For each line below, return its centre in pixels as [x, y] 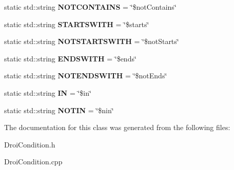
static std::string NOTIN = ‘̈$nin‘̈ [59, 110]
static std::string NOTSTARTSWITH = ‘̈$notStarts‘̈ [92, 41]
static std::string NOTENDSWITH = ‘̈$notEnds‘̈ [86, 76]
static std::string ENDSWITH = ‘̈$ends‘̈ [70, 58]
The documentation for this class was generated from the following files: [117, 127]
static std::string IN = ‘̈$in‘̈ [48, 92]
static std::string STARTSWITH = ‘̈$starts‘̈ [77, 24]
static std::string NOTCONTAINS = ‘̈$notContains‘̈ [90, 7]
